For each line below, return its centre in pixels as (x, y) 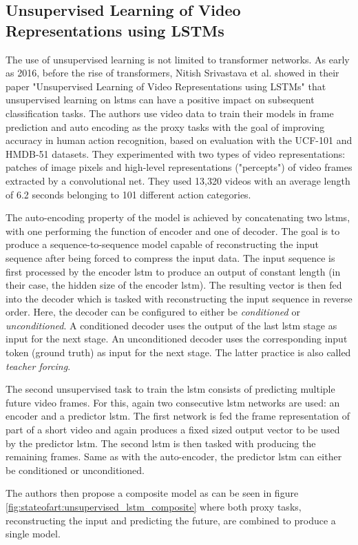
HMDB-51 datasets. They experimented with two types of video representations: (176, 153)
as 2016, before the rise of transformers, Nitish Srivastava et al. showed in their (172, 73)
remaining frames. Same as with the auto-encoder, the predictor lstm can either (174, 456)
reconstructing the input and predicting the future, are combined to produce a (171, 520)
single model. (33, 534)
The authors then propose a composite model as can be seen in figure (152, 493)
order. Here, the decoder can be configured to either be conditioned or (153, 312)
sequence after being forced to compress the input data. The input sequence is (170, 257)
